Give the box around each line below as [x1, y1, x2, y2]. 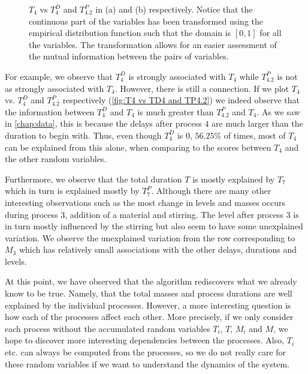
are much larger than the [212, 117, 303, 130]
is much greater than [137, 105, 214, 118]
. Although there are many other [151, 184, 271, 197]
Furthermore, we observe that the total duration [5, 172, 182, 185]
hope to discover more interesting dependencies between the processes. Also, [5, 334, 285, 346]
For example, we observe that [5, 70, 113, 82]
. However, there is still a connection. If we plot [114, 82, 289, 94]
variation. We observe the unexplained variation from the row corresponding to [5, 231, 295, 244]
